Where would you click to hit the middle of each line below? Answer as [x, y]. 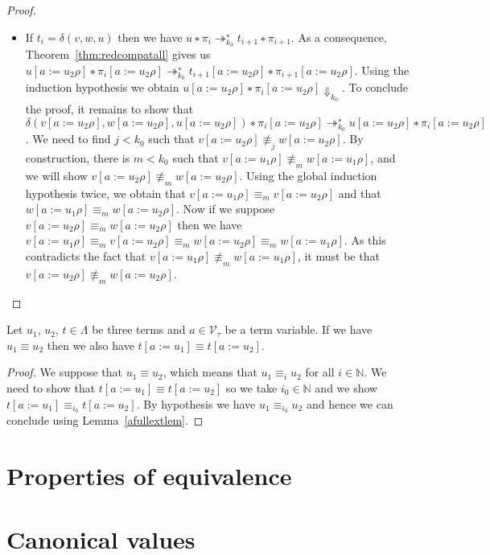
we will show [56, 175]
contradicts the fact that [86, 255]
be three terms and [139, 329]
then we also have [91, 345]
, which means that [210, 372]
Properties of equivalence [149, 476]
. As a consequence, [339, 37]
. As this [365, 240]
